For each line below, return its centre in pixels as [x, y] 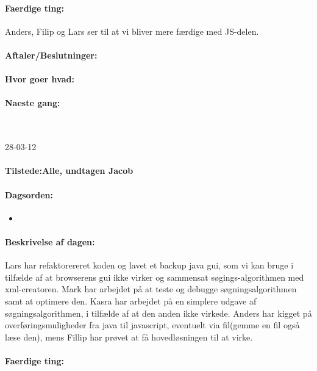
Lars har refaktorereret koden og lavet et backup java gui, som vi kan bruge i [149, 265]
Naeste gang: [33, 103]
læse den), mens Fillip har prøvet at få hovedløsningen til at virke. [129, 337]
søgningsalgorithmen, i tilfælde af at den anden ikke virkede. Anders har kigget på [158, 313]
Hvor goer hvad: [40, 79]
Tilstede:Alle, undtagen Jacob [69, 171]
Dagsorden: [29, 194]
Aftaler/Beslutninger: [51, 55]
